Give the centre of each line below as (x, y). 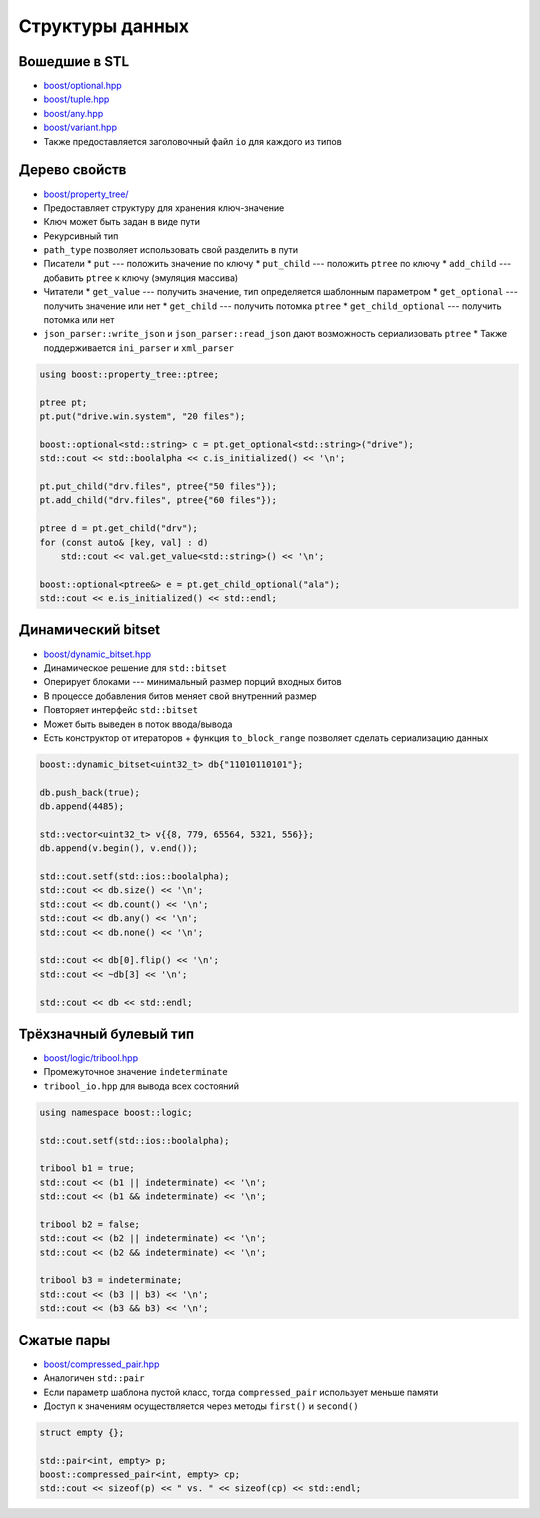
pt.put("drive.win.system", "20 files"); (142, 416)
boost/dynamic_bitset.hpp (97, 654)
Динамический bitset (89, 630)
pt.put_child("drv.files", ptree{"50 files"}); (158, 486)
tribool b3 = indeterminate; (111, 1280)
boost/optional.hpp (82, 86)
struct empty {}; (82, 1432)
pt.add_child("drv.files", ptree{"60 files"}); (158, 500)
